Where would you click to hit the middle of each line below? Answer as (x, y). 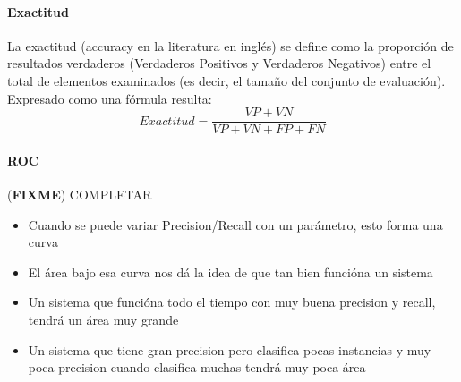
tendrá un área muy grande (103, 319)
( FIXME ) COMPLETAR (80, 195)
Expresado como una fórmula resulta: (110, 98)
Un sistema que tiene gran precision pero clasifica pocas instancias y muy (230, 349)
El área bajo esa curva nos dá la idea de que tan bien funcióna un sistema (230, 272)
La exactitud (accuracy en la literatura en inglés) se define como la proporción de (230, 45)
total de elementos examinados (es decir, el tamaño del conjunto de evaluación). (226, 80)
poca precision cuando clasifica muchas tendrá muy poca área (197, 367)
